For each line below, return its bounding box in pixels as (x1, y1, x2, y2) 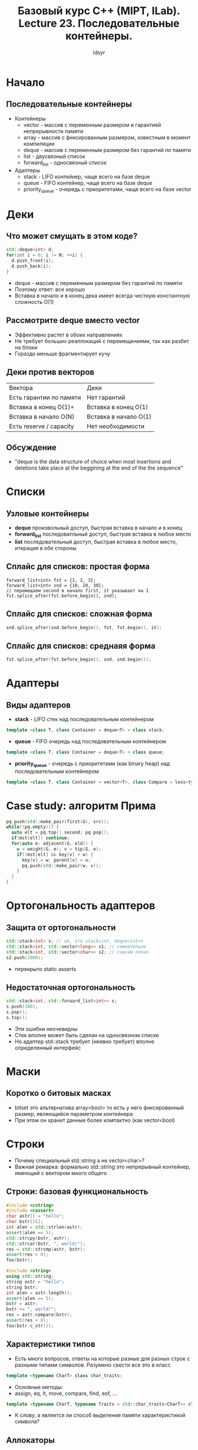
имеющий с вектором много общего (14, 1169, 107, 1176)
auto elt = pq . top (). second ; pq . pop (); (11, 830, 110, 836)
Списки (6, 485, 45, 499)
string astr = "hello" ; (6, 1279, 65, 1284)
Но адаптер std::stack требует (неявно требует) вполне (14, 1038, 154, 1045)
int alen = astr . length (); (6, 1290, 72, 1296)
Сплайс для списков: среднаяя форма (6, 640, 156, 651)
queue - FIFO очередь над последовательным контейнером (14, 738, 166, 745)
